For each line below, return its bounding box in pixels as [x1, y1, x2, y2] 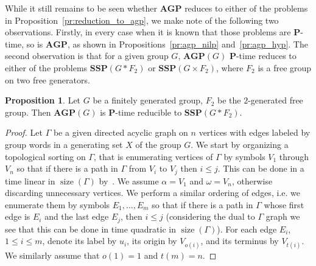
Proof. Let [5, 126, 43, 139]
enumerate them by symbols [5, 198, 110, 211]
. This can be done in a [217, 162, 304, 175]
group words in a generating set [5, 138, 123, 150]
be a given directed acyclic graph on [53, 126, 188, 139]
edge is [5, 210, 30, 223]
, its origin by [127, 234, 177, 247]
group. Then [5, 105, 51, 118]
